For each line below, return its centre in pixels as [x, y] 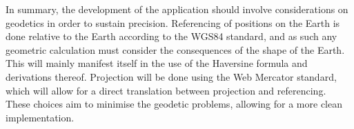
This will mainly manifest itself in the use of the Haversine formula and [157, 63]
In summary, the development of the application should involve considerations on [177, 9]
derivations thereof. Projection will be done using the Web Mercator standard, [171, 76]
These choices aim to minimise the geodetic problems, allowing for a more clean [174, 104]
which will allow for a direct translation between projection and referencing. [166, 90]
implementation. [40, 117]
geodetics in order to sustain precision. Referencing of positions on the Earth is [173, 22]
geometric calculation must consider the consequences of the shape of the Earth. [175, 49]
